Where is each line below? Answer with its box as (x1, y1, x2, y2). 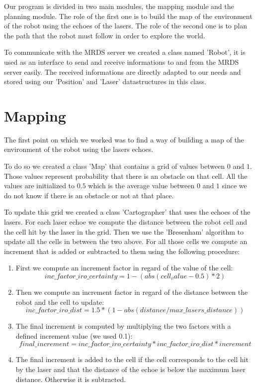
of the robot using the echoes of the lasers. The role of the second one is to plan (4, 20, 247, 31)
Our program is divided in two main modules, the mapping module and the (4, 1, 234, 11)
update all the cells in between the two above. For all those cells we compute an (4, 236, 248, 247)
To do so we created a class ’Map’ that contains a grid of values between (4, 161, 225, 171)
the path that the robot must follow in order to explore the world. (4, 30, 205, 40)
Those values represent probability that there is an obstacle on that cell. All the (4, 170, 248, 181)
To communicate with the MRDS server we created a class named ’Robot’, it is (4, 47, 246, 57)
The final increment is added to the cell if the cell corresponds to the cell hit (15, 354, 249, 365)
